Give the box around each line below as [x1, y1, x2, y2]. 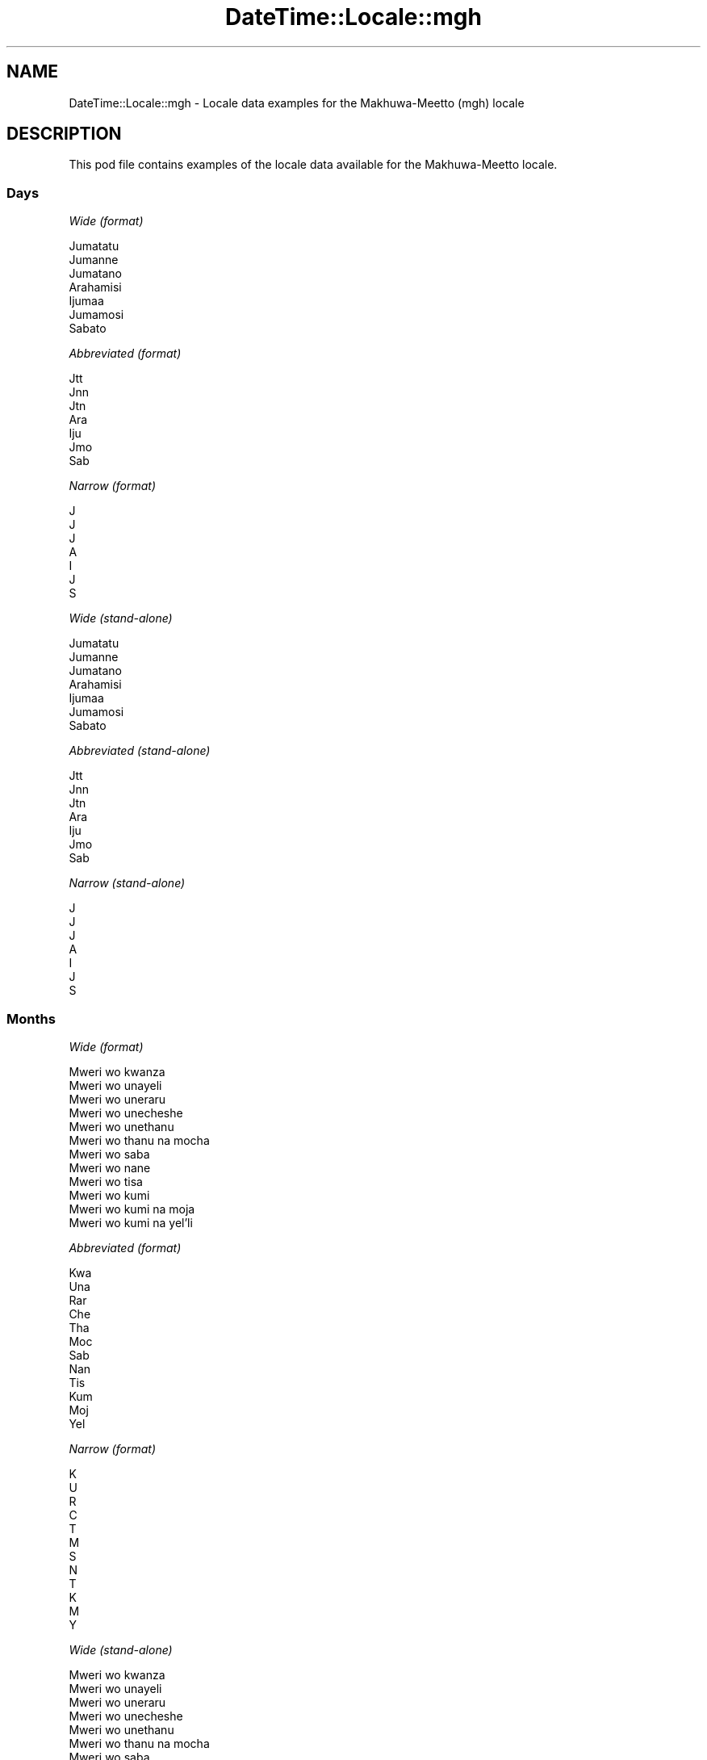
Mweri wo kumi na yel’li [69, 1215, 193, 1230]
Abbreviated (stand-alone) [69, 744, 211, 758]
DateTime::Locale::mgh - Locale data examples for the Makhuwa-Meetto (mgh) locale [69, 95, 525, 110]
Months [6, 1010, 56, 1027]
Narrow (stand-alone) [69, 876, 186, 890]
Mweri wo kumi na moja [69, 1201, 195, 1216]
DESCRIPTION [6, 124, 122, 145]
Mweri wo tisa [69, 1174, 143, 1188]
